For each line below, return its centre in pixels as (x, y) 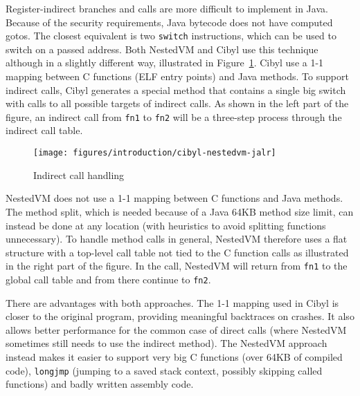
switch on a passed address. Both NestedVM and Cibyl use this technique (162, 49)
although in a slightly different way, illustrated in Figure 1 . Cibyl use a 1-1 (165, 63)
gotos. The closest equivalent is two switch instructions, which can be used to (171, 36)
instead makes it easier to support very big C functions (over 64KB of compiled (174, 356)
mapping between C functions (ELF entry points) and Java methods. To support (177, 76)
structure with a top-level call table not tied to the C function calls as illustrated (177, 252)
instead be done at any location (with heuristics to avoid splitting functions (166, 225)
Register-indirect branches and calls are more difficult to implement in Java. (167, 8)
